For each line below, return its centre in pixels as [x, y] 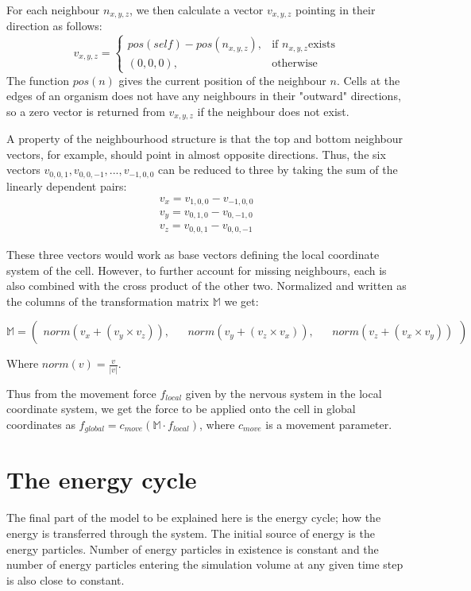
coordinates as [41, 424]
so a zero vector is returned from [86, 111]
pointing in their [336, 10]
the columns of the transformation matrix [108, 301]
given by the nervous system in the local [284, 393]
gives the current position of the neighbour [222, 80]
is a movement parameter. [329, 424]
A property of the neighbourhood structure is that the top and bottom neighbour [205, 139]
